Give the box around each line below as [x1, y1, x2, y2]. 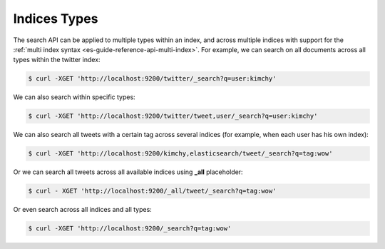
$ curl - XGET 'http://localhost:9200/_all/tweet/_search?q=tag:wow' [28, 187, 277, 195]
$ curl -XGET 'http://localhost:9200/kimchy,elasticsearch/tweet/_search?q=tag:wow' [28, 150, 333, 158]
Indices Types [13, 11, 98, 26]
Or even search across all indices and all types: [13, 205, 153, 214]
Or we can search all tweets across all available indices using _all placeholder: [13, 168, 243, 176]
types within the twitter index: [13, 56, 101, 64]
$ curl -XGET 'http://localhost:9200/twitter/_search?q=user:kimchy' [28, 75, 277, 83]
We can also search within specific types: [13, 93, 135, 101]
